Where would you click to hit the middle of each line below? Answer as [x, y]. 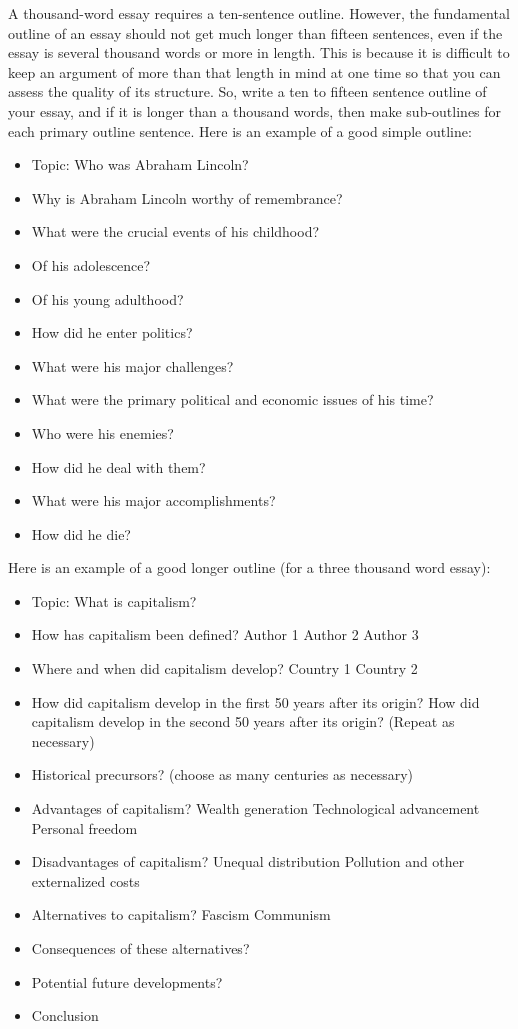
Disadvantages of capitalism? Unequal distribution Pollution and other [248, 861]
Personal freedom [84, 827]
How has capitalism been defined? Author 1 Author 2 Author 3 [225, 634]
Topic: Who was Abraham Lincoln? [140, 164]
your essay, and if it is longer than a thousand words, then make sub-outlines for [255, 110]
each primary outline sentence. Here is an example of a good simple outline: [240, 130]
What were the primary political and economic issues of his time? [232, 399]
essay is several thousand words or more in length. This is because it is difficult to [259, 52]
